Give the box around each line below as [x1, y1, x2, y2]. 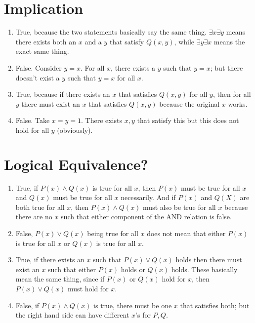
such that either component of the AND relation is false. [61, 211, 232, 222]
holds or [121, 264, 145, 274]
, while [174, 36, 195, 46]
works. [228, 98, 248, 109]
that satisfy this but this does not [137, 115, 239, 125]
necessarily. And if [121, 192, 176, 202]
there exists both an [15, 36, 77, 46]
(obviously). [57, 124, 93, 135]
